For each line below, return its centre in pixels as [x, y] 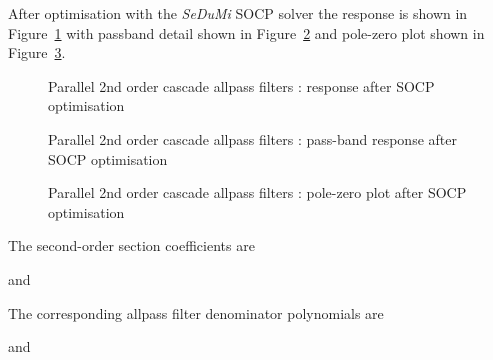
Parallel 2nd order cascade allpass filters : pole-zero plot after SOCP [257, 192]
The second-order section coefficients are [131, 245]
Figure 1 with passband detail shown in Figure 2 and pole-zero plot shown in [246, 32]
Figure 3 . [37, 52]
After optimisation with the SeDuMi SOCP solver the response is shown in [238, 13]
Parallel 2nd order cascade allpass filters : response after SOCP [241, 85]
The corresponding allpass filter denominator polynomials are [196, 312]
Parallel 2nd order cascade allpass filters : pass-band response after [252, 138]
